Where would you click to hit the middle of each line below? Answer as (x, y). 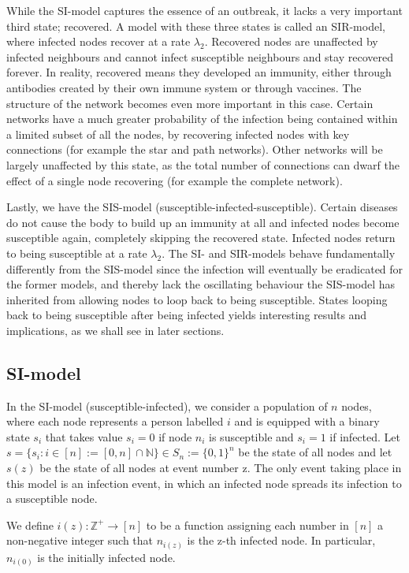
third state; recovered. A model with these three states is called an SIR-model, (196, 26)
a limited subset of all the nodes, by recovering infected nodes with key (178, 134)
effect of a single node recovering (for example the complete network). (175, 180)
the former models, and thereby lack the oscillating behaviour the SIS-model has (201, 284)
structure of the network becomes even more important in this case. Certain (190, 103)
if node (175, 436)
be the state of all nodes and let (315, 452)
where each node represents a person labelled (115, 421)
